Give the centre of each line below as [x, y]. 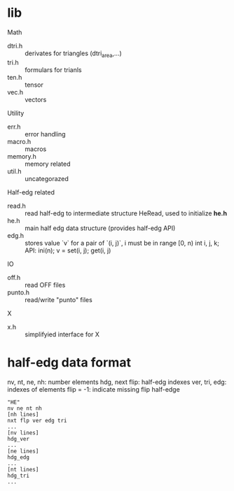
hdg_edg [19, 457]
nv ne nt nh [25, 408]
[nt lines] [23, 469]
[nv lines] [23, 433]
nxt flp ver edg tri [37, 420]
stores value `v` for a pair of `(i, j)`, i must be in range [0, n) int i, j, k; [122, 243]
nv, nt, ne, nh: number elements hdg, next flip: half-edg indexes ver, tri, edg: [117, 382]
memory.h [22, 156]
